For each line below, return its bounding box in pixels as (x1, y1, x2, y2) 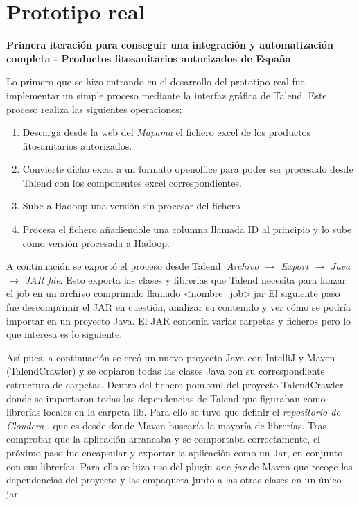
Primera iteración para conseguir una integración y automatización (6, 37, 333, 52)
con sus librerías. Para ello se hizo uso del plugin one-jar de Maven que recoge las (6, 459, 353, 473)
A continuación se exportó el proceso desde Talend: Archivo (6, 259, 259, 273)
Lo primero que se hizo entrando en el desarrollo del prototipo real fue (6, 74, 305, 89)
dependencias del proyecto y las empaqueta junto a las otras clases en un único (6, 472, 342, 487)
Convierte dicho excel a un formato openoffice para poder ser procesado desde (22, 162, 353, 176)
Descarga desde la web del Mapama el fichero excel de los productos (22, 125, 311, 139)
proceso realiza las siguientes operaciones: (6, 101, 182, 116)
